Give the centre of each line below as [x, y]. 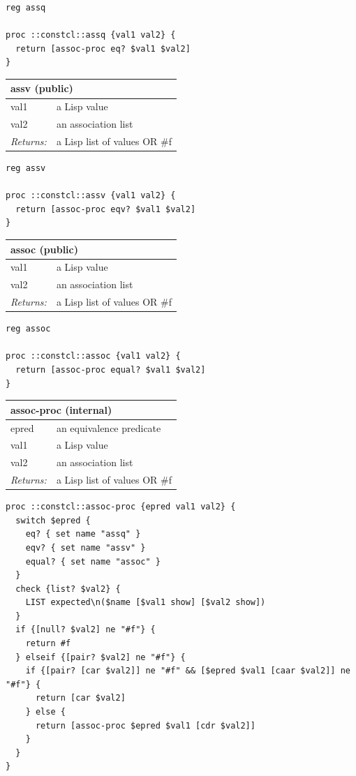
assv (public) [42, 88]
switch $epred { [53, 520]
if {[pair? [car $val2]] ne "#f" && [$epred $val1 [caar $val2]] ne [188, 671]
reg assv [26, 169]
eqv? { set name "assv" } [86, 547]
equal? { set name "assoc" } [93, 561]
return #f [48, 644]
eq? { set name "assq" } [83, 534]
